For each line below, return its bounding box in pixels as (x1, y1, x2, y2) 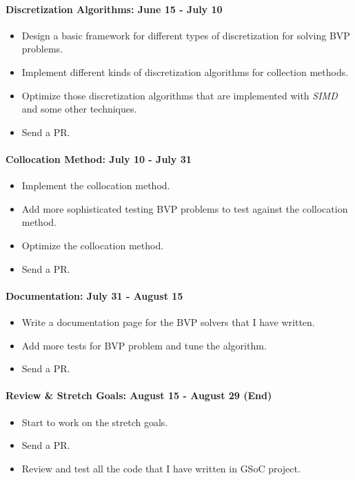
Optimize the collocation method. (21, 238, 164, 252)
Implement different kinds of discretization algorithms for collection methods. (21, 64, 349, 79)
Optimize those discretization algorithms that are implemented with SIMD (21, 88, 338, 102)
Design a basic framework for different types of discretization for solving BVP (21, 28, 350, 42)
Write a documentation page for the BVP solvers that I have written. (21, 314, 315, 329)
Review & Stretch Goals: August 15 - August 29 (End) (6, 388, 272, 403)
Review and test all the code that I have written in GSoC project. (21, 461, 301, 475)
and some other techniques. (21, 102, 137, 116)
